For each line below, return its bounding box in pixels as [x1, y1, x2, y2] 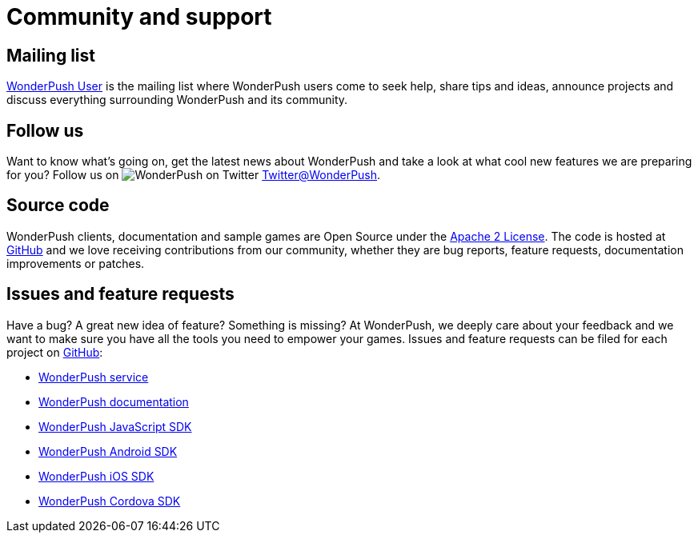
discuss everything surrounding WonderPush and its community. [6, 93, 348, 107]
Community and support [6, 3, 272, 30]
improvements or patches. [6, 256, 145, 270]
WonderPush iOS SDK [38, 469, 154, 483]
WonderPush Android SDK [38, 444, 178, 458]
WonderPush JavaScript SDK [38, 419, 192, 433]
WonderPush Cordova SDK [38, 493, 181, 508]
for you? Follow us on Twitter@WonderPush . [6, 168, 381, 182]
